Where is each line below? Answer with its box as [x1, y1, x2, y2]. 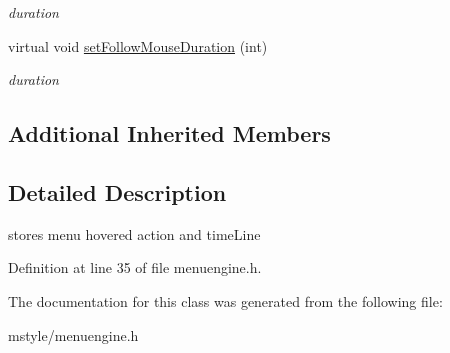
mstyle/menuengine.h [8, 324, 139, 345]
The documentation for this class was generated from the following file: [8, 290, 443, 311]
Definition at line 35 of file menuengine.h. [8, 257, 262, 278]
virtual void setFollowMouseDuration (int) [8, 35, 268, 56]
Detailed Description [8, 176, 227, 207]
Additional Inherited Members [8, 118, 331, 149]
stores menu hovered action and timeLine [8, 223, 261, 244]
